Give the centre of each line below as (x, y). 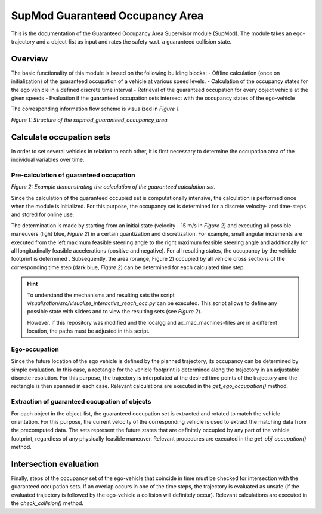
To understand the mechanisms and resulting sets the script (101, 295)
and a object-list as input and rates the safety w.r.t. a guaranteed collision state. (134, 41)
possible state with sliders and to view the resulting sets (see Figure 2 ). (114, 312)
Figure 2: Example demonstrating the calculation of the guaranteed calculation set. (113, 187)
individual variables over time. (48, 160)
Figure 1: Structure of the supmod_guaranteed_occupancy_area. (90, 120)
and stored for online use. (43, 214)
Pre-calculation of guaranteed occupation (73, 175)
